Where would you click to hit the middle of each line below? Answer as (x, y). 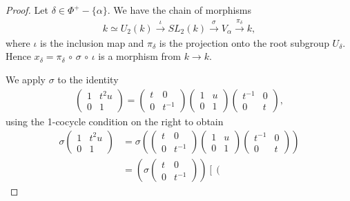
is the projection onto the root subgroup (244, 42)
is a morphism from (139, 56)
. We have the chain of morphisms (179, 10)
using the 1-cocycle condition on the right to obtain (115, 121)
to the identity (88, 80)
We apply (26, 80)
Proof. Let (27, 10)
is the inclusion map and (92, 42)
